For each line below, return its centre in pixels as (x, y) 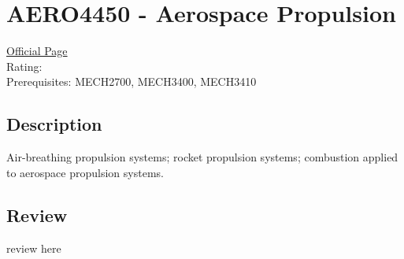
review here (34, 248)
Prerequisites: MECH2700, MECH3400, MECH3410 (132, 81)
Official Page (37, 51)
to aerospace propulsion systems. (85, 172)
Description (54, 124)
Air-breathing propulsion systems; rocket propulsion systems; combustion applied (202, 157)
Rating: (24, 66)
